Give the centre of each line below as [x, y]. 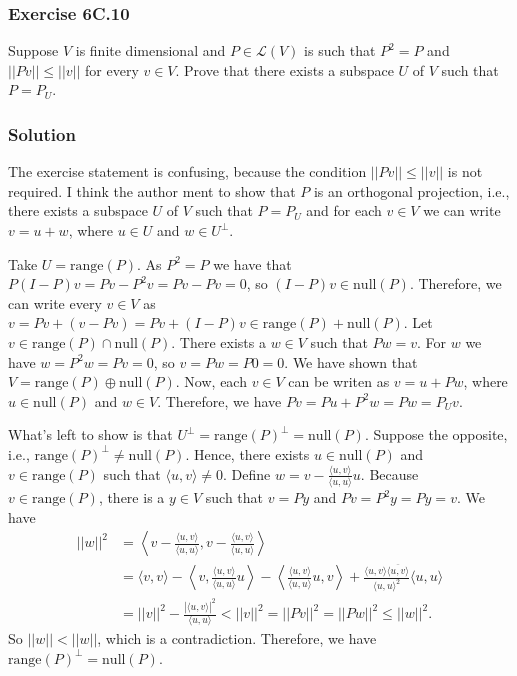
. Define [247, 473]
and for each [344, 210]
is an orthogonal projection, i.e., [411, 190]
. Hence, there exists [247, 453]
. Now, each [211, 381]
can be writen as [339, 381]
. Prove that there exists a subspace [284, 69]
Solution [42, 133]
